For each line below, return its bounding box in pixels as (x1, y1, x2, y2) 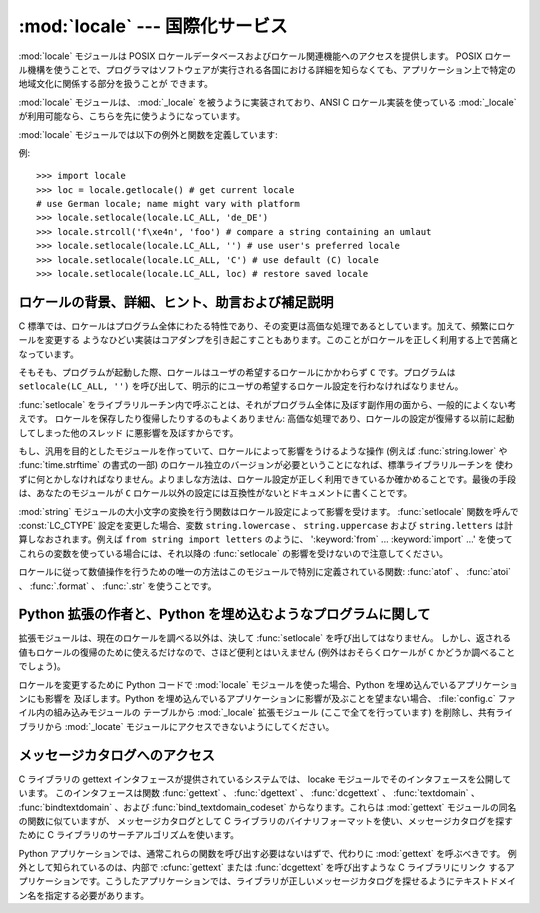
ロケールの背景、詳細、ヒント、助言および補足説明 (18, 293, 334, 310)
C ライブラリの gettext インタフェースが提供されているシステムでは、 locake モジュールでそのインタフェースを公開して (18, 773, 512, 785)
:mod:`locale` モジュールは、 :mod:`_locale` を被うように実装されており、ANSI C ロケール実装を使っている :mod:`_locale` (18, 96, 517, 108)
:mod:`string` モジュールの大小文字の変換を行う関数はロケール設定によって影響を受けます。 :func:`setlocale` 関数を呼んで (18, 505, 519, 517)
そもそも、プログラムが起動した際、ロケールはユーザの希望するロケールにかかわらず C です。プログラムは (18, 366, 456, 379)
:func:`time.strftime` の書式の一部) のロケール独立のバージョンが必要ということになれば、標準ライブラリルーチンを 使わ (18, 459, 514, 471)
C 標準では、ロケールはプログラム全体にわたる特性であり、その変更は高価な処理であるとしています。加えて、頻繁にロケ (18, 320, 515, 332)
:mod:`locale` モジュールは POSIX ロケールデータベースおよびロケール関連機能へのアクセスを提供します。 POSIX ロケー (18, 50, 512, 62)
